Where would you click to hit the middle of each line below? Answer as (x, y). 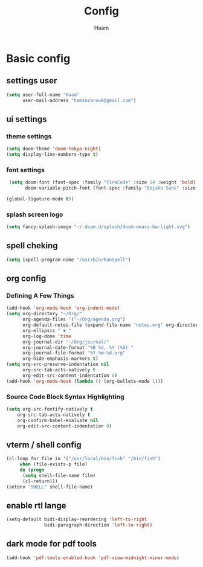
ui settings (27, 119)
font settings (26, 170)
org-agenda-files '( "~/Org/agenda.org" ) (74, 319)
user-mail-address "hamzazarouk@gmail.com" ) (79, 100)
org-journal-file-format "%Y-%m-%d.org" (74, 353)
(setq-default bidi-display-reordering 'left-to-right (77, 520)
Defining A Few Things (40, 296)
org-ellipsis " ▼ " (47, 330)
